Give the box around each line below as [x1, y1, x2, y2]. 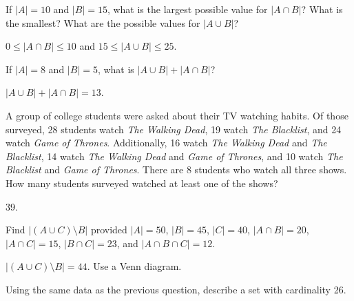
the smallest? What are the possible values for [6, 15, 200, 30]
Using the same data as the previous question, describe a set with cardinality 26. [6, 282, 346, 296]
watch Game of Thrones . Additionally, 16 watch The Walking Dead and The [6, 135, 327, 150]
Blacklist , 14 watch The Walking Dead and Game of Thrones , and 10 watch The [6, 148, 343, 163]
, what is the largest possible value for [107, 2, 268, 16]
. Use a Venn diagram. [87, 259, 182, 273]
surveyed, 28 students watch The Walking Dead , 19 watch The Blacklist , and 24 [6, 122, 342, 136]
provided [90, 222, 127, 237]
